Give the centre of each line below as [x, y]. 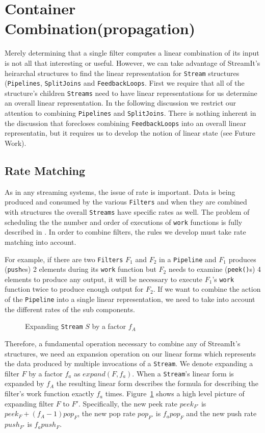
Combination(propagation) [100, 28]
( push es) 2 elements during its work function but [81, 269]
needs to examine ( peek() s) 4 [215, 269]
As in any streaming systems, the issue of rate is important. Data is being [120, 192]
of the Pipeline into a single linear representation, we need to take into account [130, 299]
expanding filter [29, 403]
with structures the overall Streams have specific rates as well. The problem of [127, 212]
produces [242, 259]
